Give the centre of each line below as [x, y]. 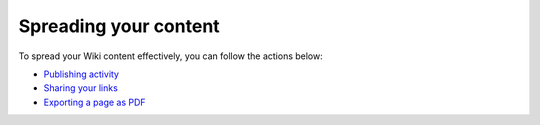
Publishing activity [81, 74]
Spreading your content [119, 26]
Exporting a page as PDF [94, 102]
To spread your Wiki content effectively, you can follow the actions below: [171, 56]
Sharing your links [81, 88]
